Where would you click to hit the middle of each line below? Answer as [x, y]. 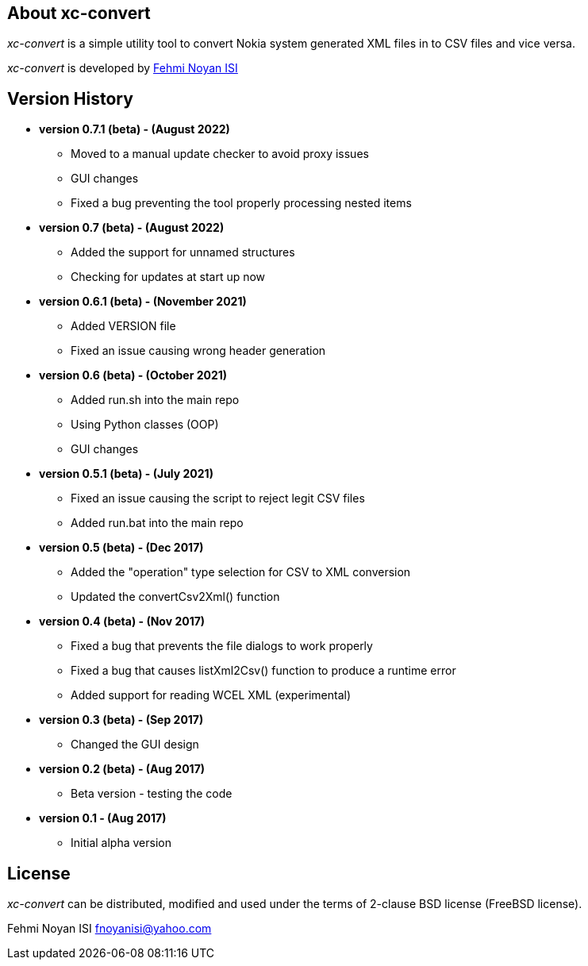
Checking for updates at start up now [168, 277]
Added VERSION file [123, 326]
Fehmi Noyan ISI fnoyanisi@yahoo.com [110, 929]
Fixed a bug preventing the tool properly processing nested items [241, 203]
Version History [70, 98]
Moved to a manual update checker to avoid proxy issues [220, 154]
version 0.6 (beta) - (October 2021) [133, 375]
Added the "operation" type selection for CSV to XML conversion [241, 572]
